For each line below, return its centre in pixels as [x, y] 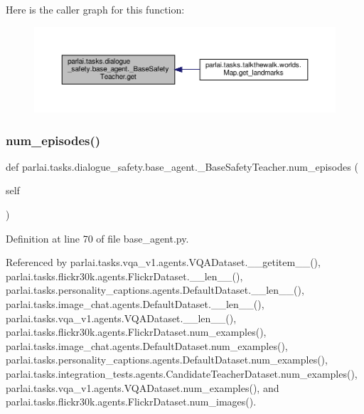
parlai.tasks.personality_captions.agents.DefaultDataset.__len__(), [155, 290]
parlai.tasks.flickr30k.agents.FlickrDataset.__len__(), [124, 276]
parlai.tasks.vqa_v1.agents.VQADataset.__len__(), [121, 318]
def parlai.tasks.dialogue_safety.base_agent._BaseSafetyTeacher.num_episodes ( [182, 166]
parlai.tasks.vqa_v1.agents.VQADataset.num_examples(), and [143, 387]
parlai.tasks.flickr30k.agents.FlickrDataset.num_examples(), [136, 332]
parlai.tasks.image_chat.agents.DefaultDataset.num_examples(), [147, 345]
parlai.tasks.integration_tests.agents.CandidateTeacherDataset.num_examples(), [182, 373]
